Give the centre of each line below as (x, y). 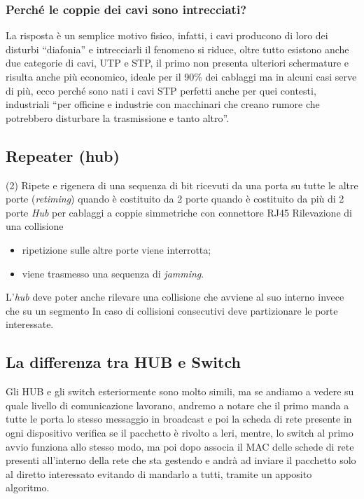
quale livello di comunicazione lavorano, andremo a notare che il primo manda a (177, 405)
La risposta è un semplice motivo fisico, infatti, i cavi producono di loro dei (167, 35)
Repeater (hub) (63, 155)
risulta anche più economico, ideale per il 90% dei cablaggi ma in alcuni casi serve (181, 76)
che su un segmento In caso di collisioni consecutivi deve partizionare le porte (172, 310)
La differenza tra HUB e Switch (123, 362)
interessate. (30, 324)
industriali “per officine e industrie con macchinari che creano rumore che (163, 104)
